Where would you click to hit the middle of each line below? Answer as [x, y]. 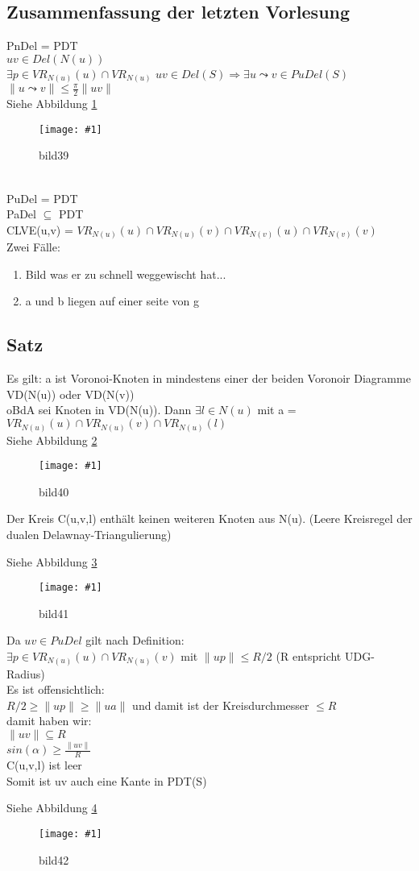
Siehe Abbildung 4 [52, 808]
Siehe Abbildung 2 [52, 440]
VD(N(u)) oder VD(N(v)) [71, 394]
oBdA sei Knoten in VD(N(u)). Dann [99, 410]
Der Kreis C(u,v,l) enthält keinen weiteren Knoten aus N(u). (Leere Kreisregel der [209, 518]
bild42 [54, 859]
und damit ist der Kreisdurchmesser [221, 705]
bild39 [54, 155]
